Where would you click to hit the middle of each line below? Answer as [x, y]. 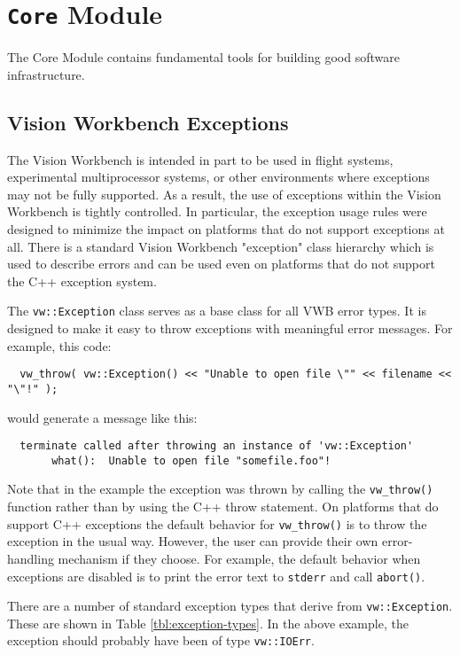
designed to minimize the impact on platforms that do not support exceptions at [226, 229]
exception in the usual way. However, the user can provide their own [193, 541]
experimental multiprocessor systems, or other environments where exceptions [218, 177]
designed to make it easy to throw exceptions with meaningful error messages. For [230, 328]
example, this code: [59, 345]
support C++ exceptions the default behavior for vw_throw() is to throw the [217, 523]
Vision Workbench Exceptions [148, 122]
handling [31, 558]
